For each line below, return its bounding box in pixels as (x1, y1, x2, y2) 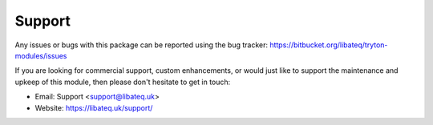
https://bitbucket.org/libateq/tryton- (269, 40, 388, 50)
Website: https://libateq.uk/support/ (34, 103, 153, 112)
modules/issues (14, 50, 67, 60)
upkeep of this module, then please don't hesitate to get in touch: (14, 77, 231, 87)
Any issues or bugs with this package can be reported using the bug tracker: (14, 40, 269, 50)
